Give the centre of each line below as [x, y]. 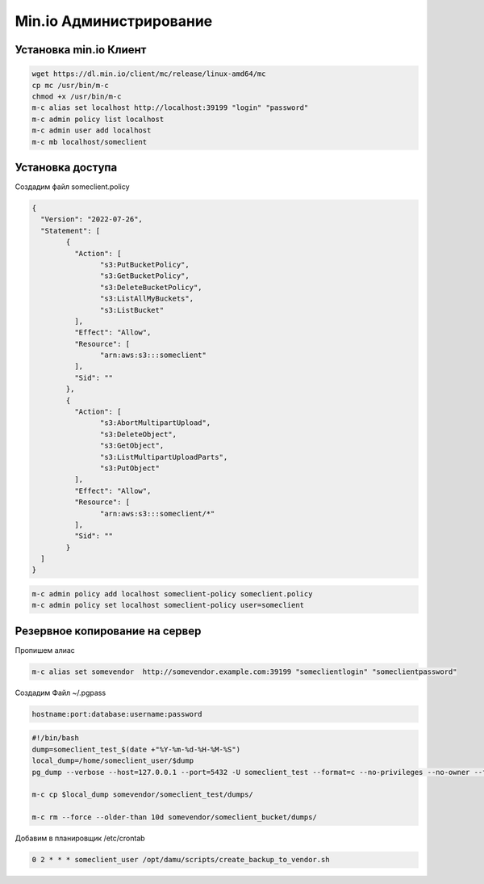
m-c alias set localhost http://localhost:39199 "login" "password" [170, 108]
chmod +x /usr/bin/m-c [77, 96]
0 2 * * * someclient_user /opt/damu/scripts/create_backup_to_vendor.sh [181, 860]
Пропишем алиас [45, 650]
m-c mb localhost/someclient [90, 142]
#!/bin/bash [56, 738]
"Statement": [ [71, 231]
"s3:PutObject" [130, 468]
